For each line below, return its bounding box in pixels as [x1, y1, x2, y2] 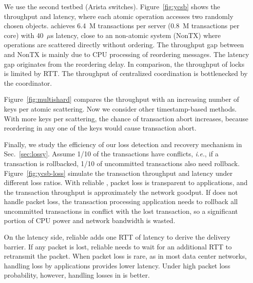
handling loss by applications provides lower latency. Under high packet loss [4, 260, 231, 270]
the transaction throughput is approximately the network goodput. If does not [4, 187, 238, 197]
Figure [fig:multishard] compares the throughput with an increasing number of [4, 94, 239, 104]
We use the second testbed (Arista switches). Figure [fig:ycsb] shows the [4, 1, 220, 11]
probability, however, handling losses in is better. [4, 270, 150, 280]
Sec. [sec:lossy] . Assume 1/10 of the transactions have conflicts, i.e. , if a [4, 149, 219, 159]
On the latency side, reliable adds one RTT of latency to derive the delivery [4, 232, 231, 242]
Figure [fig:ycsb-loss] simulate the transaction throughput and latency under [4, 168, 233, 178]
